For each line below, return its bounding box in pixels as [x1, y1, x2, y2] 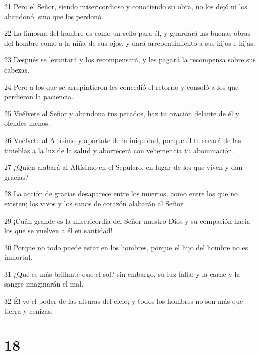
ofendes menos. [4, 118, 50, 128]
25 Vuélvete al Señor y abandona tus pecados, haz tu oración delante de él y [4, 108, 239, 118]
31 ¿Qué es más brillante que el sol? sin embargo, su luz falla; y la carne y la [4, 268, 240, 279]
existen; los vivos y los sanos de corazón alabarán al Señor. [4, 198, 185, 208]
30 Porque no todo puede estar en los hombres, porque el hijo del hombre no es [4, 242, 248, 252]
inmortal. [4, 252, 33, 262]
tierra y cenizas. [4, 305, 53, 316]
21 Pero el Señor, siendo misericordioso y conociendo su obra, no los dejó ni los [4, 1, 247, 11]
